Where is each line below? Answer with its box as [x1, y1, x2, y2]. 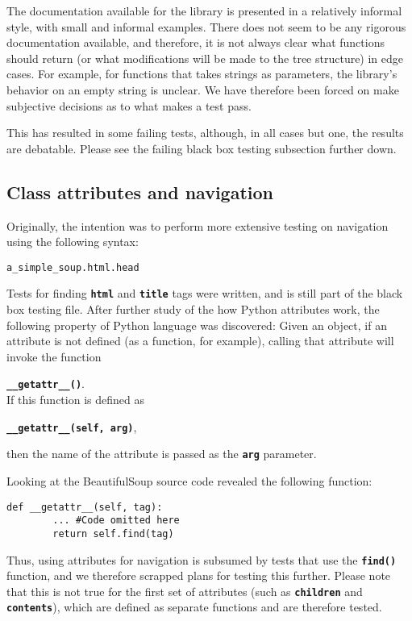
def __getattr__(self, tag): [6, 501, 163, 513]
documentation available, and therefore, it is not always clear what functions [6, 34, 385, 51]
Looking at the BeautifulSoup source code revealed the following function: [6, 472, 372, 489]
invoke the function [6, 348, 102, 365]
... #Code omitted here [52, 515, 180, 527]
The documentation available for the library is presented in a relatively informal [6, 2, 402, 19]
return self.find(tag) [52, 527, 174, 540]
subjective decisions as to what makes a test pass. [6, 97, 252, 114]
